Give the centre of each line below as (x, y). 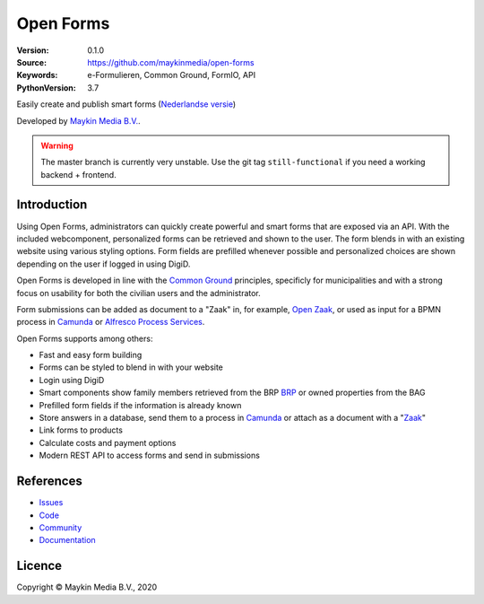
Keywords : (37, 75)
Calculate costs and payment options (108, 442)
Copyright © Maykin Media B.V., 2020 (87, 587)
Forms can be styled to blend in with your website (131, 367)
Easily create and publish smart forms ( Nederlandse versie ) (126, 104)
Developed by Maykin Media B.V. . (78, 120)
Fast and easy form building (91, 355)
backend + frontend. (78, 174)
